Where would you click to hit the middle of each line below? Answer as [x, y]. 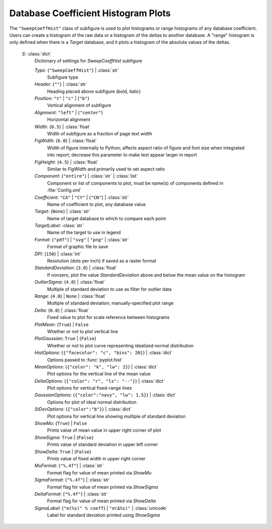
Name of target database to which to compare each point [107, 218]
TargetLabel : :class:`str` [59, 226]
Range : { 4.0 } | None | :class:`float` [71, 296]
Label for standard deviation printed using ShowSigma [104, 515]
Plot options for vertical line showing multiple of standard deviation [116, 416]
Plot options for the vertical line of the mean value [99, 374]
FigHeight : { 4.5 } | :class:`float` [66, 162]
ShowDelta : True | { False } [63, 451]
